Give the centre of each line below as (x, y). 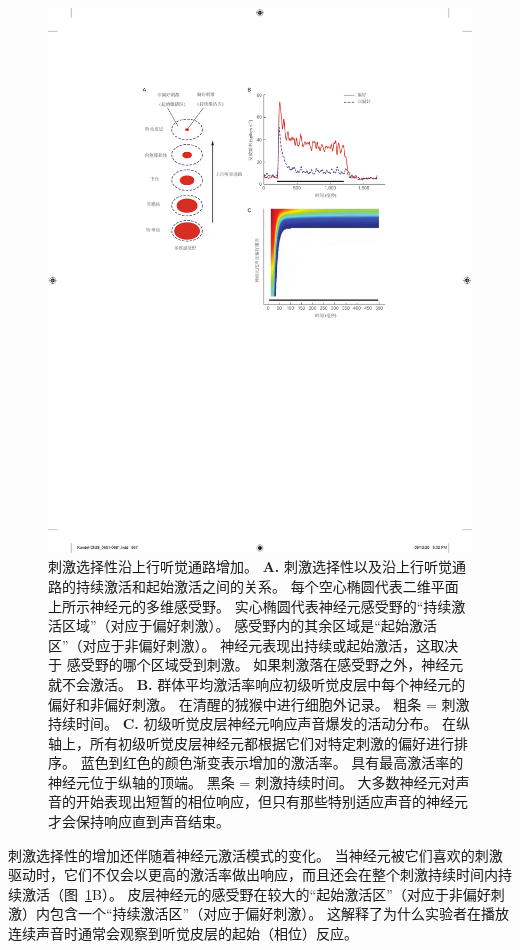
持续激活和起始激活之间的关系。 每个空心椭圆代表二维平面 (267, 585)
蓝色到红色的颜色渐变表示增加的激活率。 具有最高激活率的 (272, 762)
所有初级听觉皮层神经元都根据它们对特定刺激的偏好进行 (271, 742)
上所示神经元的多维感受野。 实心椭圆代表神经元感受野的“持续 (250, 605)
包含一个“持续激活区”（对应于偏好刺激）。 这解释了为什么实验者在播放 (279, 913)
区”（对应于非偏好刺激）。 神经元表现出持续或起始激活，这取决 (253, 644)
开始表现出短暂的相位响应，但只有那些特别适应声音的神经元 (271, 801)
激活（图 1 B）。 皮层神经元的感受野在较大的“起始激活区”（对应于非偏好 (256, 893)
